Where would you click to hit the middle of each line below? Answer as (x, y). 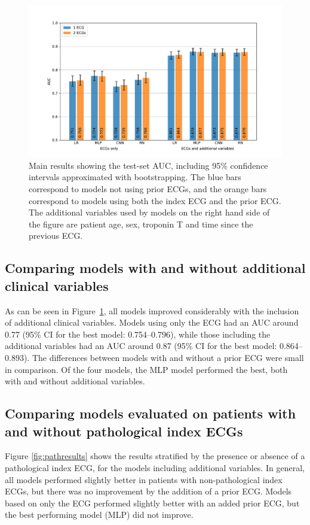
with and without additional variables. (75, 381)
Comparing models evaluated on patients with (151, 413)
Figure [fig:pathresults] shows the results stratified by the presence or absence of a (155, 456)
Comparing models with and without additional (155, 268)
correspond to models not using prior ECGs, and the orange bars (148, 189)
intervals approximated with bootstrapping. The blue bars (135, 177)
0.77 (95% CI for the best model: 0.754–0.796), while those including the (138, 334)
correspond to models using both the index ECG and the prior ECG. (155, 200)
